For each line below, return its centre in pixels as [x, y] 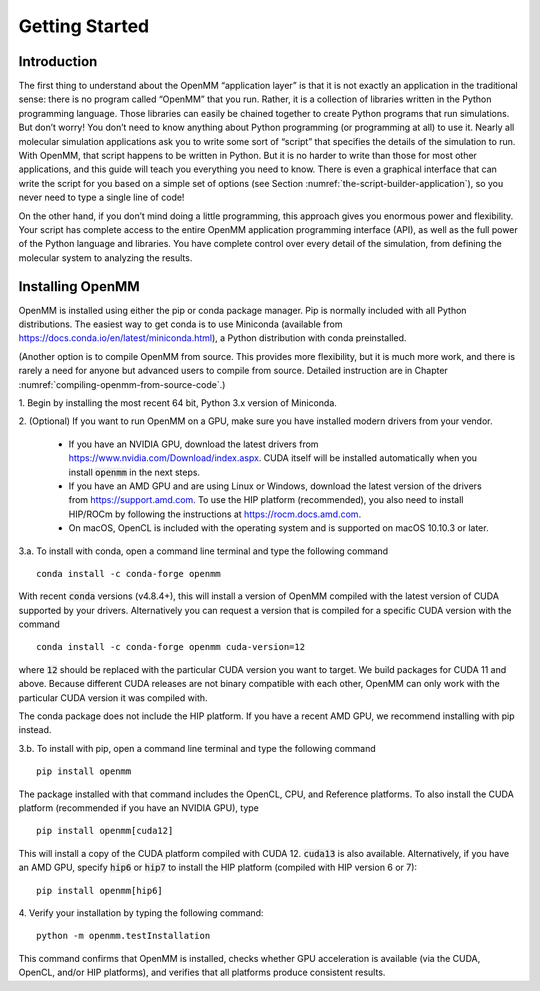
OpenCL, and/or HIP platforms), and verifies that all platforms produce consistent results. [202, 972]
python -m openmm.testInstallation [123, 936]
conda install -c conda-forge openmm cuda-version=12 [170, 647]
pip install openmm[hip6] [100, 890]
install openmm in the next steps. [134, 472]
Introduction [58, 61]
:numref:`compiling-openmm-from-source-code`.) [122, 384]
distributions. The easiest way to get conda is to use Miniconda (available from [180, 324]
